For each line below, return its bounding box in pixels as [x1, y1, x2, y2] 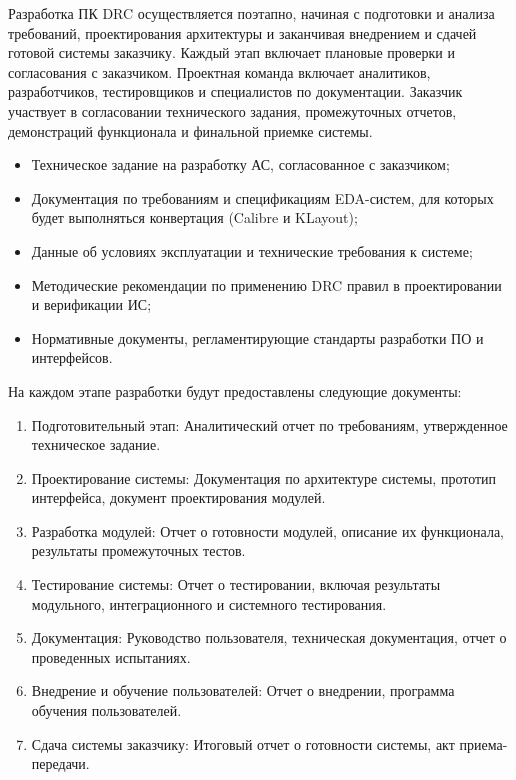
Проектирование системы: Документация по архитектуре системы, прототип [31, 467, 497, 488]
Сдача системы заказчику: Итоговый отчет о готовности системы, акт [31, 733, 455, 754]
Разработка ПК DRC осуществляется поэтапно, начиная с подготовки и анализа [8, 3, 495, 23]
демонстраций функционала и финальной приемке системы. [8, 120, 373, 141]
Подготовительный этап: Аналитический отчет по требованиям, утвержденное [31, 414, 508, 435]
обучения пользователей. [31, 700, 182, 721]
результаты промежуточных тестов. [31, 540, 246, 561]
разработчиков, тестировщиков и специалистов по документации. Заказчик [8, 81, 463, 102]
